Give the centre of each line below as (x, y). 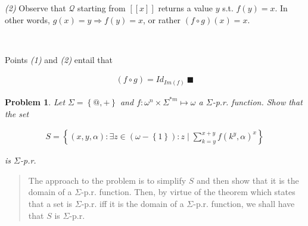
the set (17, 113)
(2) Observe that (35, 8)
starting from (102, 8)
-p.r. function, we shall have (244, 203)
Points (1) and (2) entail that (59, 59)
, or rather (162, 19)
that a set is (50, 203)
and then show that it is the (248, 180)
